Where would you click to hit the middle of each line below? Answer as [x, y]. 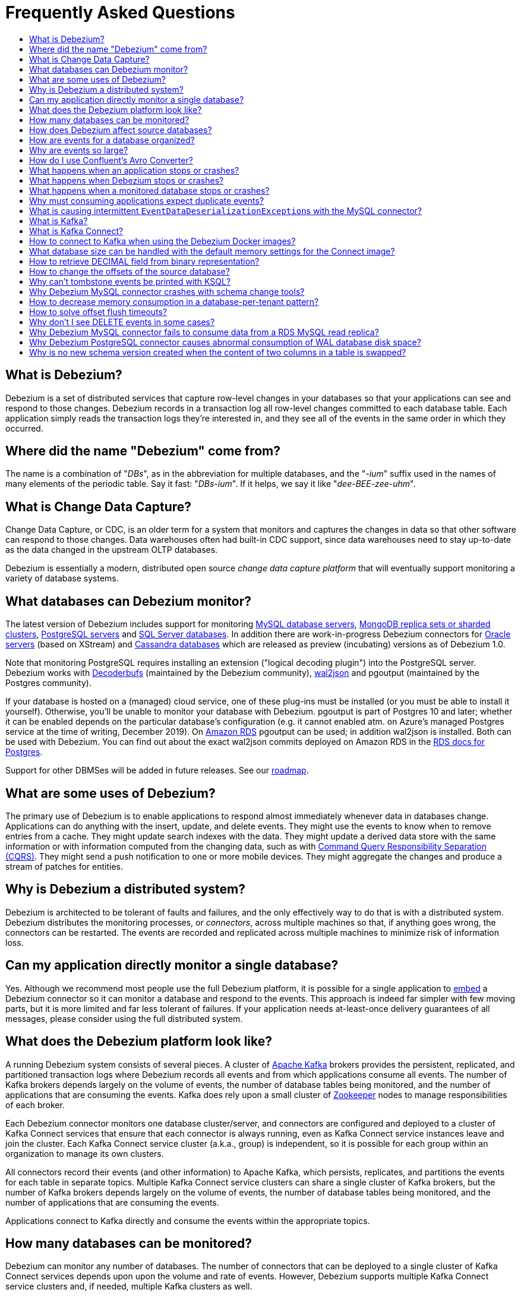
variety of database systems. [62, 578]
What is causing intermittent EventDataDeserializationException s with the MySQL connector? [225, 210]
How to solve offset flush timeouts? [98, 312]
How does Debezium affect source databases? [121, 130]
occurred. [24, 428]
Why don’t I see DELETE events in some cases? [122, 322]
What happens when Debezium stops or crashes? [127, 180]
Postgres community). [48, 683]
